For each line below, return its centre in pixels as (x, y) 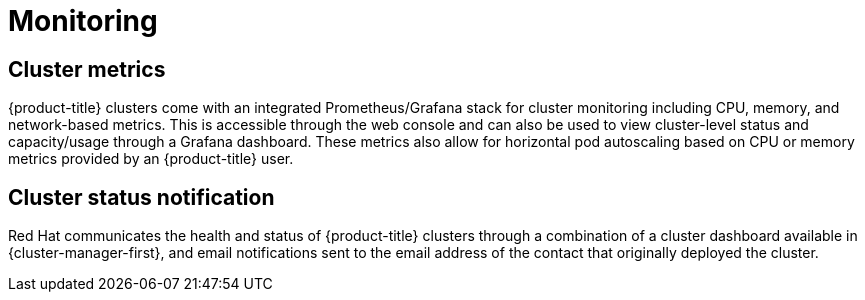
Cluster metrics (87, 69)
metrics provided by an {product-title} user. (151, 159)
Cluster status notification (141, 197)
